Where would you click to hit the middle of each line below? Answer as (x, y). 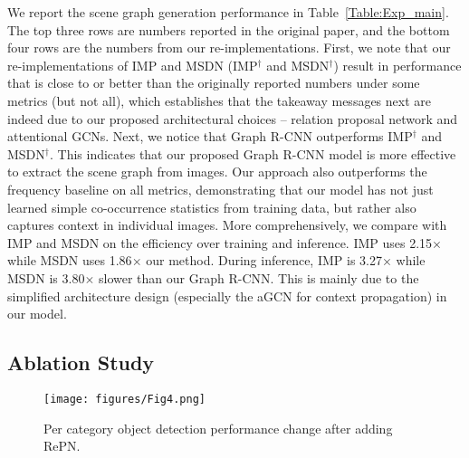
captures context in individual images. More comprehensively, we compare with (227, 225)
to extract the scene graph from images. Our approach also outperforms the (217, 172)
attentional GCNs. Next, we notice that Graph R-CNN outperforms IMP (210, 136)
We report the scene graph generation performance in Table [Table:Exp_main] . (228, 12)
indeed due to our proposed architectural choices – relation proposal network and (233, 118)
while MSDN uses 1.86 (70, 260)
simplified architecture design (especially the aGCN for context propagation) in (227, 296)
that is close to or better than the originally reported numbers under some (214, 83)
